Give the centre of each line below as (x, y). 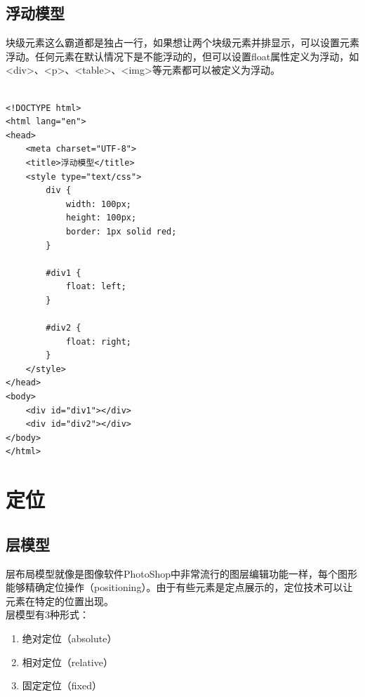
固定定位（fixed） (62, 685)
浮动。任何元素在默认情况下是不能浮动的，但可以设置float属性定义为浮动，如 (182, 56)
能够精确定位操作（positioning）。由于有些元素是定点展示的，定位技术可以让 (179, 587)
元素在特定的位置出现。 (60, 600)
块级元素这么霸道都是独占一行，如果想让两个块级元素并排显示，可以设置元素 (182, 42)
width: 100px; (98, 204)
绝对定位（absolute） (69, 638)
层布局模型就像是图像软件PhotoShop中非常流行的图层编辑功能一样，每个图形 (182, 573)
